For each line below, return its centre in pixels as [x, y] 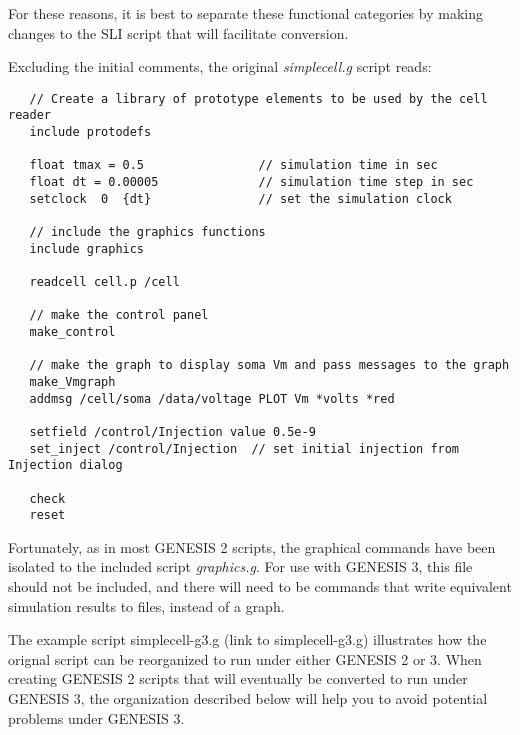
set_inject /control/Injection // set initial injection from [244, 448]
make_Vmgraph [72, 381]
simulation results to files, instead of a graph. [146, 605]
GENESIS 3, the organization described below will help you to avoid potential [248, 698]
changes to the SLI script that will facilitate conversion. [178, 32]
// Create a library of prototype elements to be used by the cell [258, 98]
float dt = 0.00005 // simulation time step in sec [251, 182]
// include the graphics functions [147, 232]
